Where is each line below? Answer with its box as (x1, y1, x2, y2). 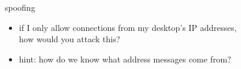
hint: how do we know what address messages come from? (19, 52, 231, 65)
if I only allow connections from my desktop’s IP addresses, (19, 21, 237, 33)
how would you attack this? (19, 33, 120, 45)
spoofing (5, 1, 35, 13)
